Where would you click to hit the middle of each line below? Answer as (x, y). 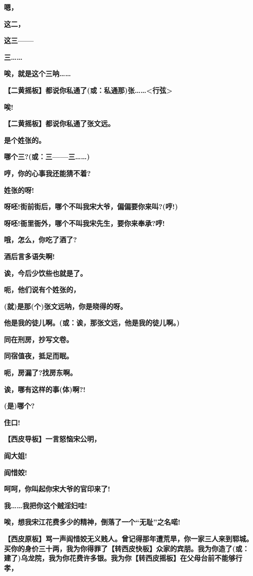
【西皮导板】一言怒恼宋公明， (52, 439)
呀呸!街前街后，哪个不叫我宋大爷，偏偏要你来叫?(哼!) (91, 206)
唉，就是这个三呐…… (38, 73)
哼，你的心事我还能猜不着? (47, 173)
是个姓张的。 (25, 140)
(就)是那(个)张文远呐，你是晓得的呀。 (66, 306)
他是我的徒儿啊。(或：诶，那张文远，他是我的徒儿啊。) (92, 323)
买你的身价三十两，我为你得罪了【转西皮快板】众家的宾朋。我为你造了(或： (127, 548)
